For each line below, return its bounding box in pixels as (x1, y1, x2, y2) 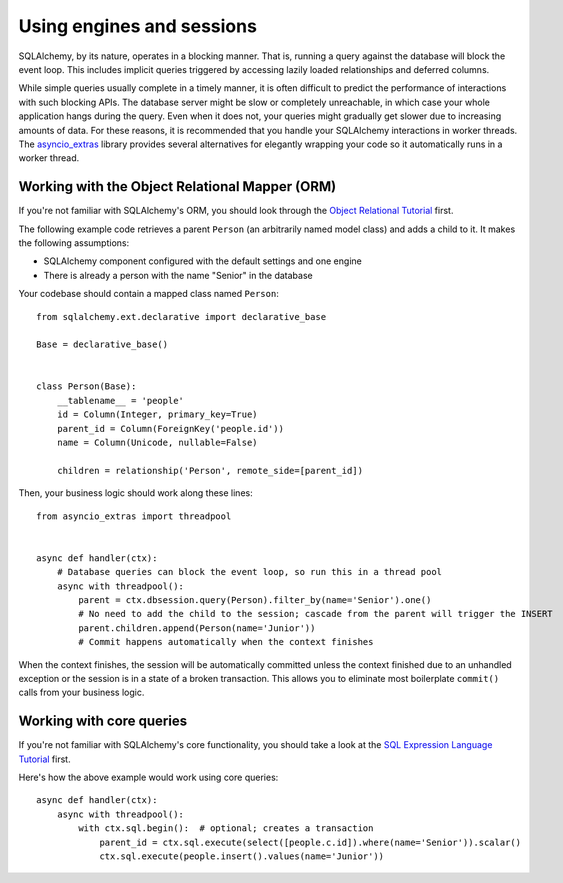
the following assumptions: (18, 236, 130, 249)
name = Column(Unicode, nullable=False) (56, 437, 259, 449)
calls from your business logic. (18, 686, 145, 699)
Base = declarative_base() (36, 339, 169, 350)
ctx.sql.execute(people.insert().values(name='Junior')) (99, 850, 385, 862)
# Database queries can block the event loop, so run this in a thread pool (56, 566, 443, 578)
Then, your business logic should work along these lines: (18, 487, 254, 499)
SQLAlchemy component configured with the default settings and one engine (43, 255, 362, 267)
